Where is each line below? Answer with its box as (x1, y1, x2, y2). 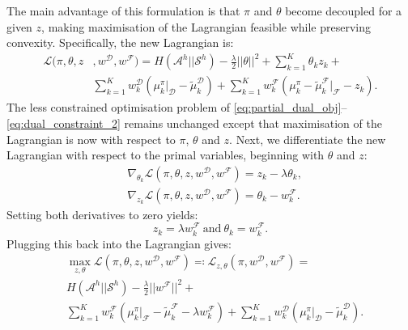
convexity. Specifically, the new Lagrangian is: (6, 34, 234, 51)
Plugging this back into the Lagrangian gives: (6, 235, 232, 252)
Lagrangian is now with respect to (6, 130, 176, 147)
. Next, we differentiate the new (229, 130, 386, 147)
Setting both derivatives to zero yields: (6, 205, 198, 222)
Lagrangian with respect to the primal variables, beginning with (6, 146, 325, 163)
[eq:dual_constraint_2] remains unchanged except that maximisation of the (6, 114, 382, 131)
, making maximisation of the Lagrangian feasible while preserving (41, 18, 372, 35)
